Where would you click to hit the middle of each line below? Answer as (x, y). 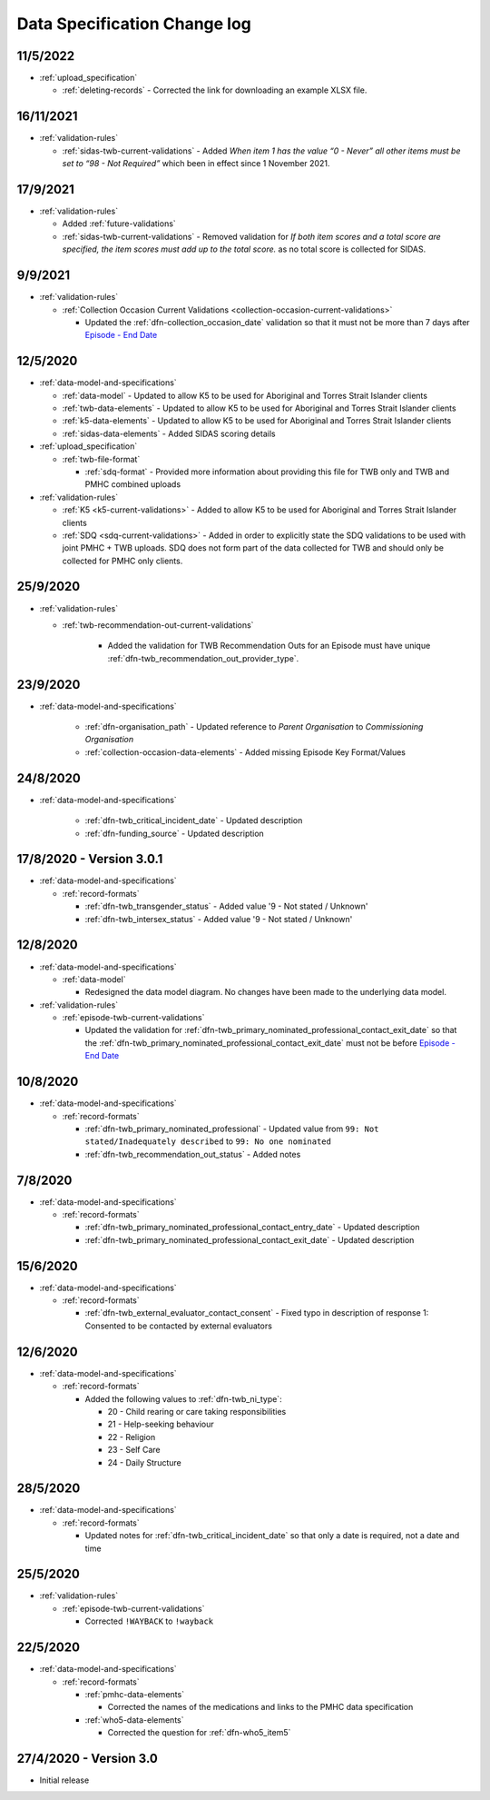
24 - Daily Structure (144, 1462)
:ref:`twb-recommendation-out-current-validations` (158, 625)
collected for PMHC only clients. (122, 561)
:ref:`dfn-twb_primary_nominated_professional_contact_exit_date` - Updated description (250, 1239)
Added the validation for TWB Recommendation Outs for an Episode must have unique (269, 646)
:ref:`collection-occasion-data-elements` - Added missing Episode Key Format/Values (245, 752)
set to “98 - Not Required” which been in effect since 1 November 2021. (196, 164)
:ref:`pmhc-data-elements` (135, 1694)
